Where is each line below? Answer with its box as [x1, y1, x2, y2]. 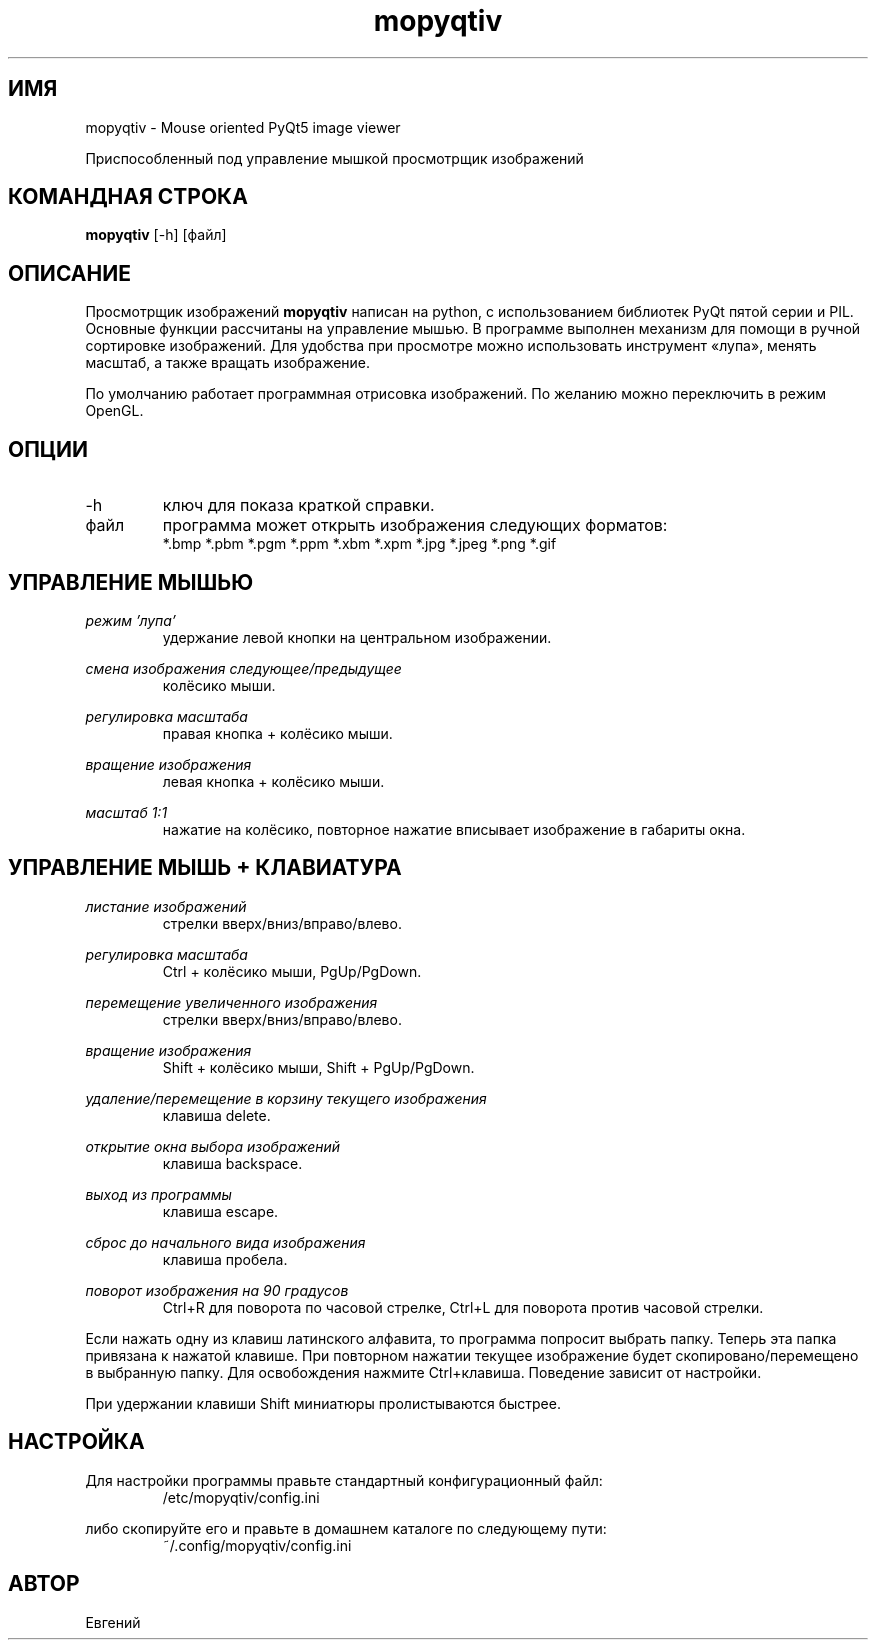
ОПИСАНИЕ [8, 260, 131, 286]
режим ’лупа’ [85, 611, 176, 629]
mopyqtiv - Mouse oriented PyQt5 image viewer [85, 118, 401, 136]
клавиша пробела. [162, 1250, 288, 1268]
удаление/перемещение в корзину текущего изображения [85, 1089, 487, 1107]
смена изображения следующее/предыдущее [85, 659, 402, 677]
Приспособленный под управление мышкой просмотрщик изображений [85, 149, 584, 167]
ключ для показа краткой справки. [162, 495, 435, 516]
